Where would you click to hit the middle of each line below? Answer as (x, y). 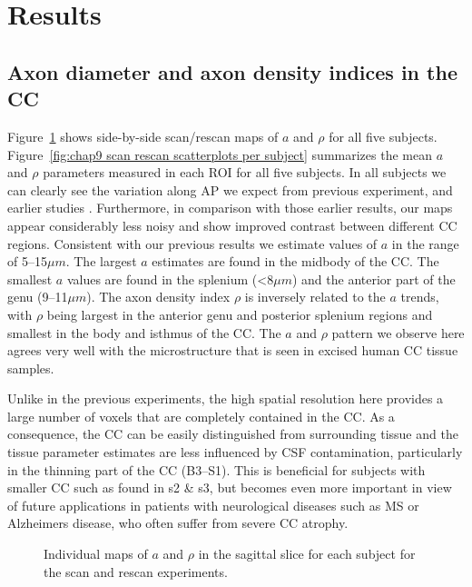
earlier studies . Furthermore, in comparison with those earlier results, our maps (230, 208)
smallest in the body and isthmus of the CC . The (144, 332)
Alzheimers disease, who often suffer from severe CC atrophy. (178, 523)
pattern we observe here (398, 332)
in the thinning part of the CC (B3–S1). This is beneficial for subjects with (216, 469)
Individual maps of (96, 554)
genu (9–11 (38, 297)
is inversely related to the (315, 297)
